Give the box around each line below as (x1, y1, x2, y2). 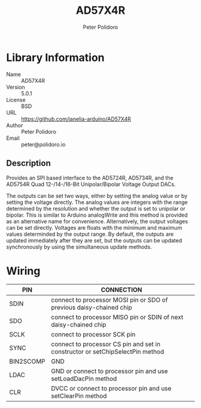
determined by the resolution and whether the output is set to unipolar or (6, 205, 185, 212)
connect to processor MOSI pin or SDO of (51, 296, 168, 304)
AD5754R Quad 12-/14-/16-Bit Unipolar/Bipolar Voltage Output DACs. (6, 181, 176, 188)
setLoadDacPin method (51, 374, 117, 383)
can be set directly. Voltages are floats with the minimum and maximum (6, 224, 182, 231)
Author (6, 121, 23, 129)
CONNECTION (100, 286, 142, 294)
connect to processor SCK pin (51, 331, 136, 339)
